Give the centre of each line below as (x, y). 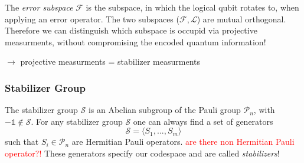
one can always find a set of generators (203, 121)
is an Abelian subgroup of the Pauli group (164, 110)
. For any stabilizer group (77, 121)
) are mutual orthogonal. (241, 19)
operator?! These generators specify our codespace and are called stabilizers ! (142, 153)
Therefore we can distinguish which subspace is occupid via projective (131, 30)
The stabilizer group (41, 110)
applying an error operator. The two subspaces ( (92, 19)
